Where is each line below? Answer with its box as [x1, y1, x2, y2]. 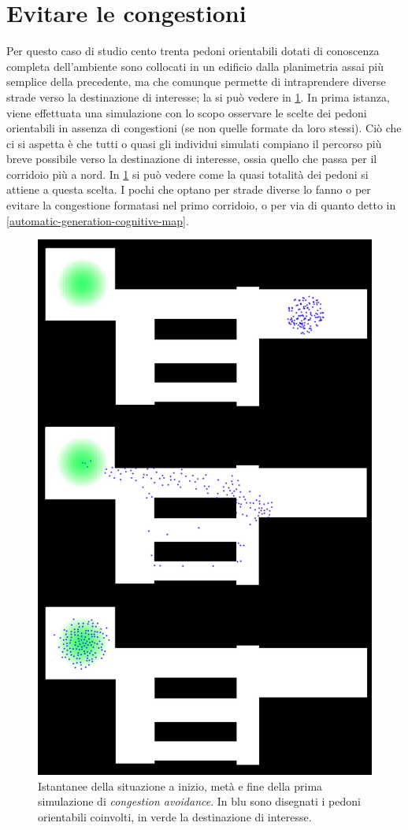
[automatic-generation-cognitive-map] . [6, 212, 189, 228]
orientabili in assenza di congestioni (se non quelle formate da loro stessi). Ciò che [6, 120, 402, 136]
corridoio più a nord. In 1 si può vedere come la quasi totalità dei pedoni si [6, 165, 369, 182]
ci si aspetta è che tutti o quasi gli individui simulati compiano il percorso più [6, 135, 382, 151]
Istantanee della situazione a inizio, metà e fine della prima [38, 777, 323, 794]
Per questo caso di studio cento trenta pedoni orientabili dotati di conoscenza [6, 43, 380, 59]
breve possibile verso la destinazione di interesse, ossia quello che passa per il [6, 150, 377, 167]
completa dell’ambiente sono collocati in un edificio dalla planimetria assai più [6, 57, 384, 74]
